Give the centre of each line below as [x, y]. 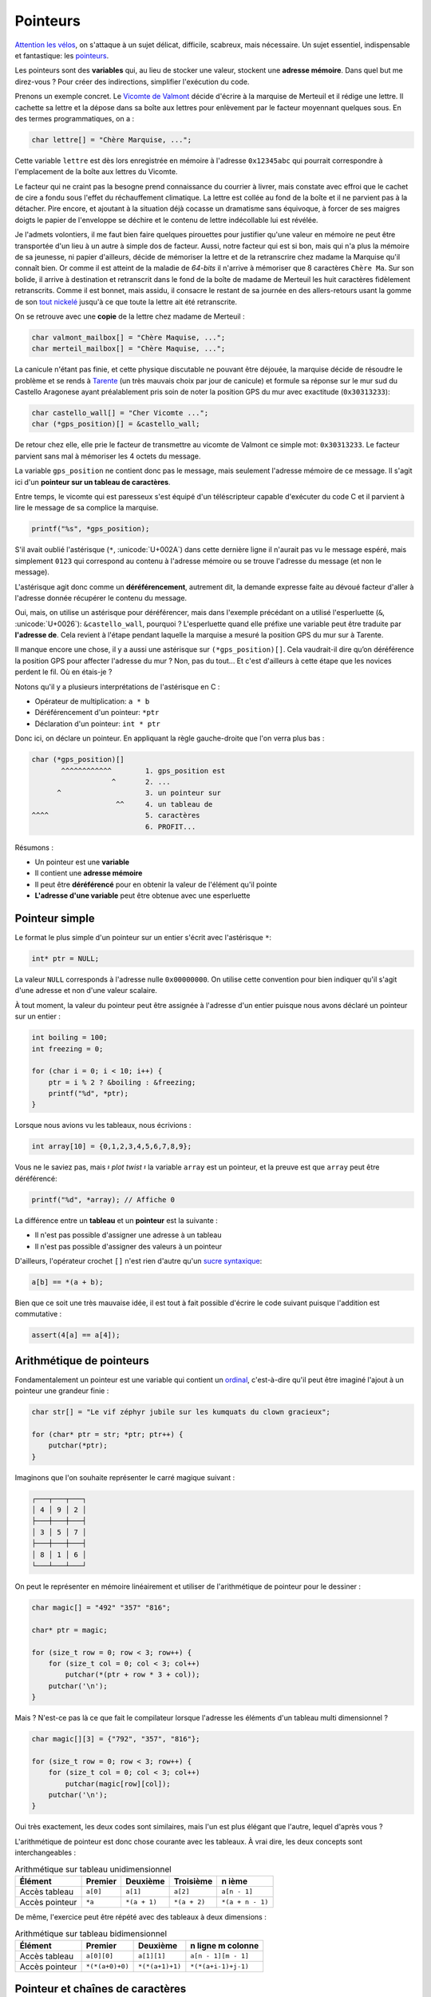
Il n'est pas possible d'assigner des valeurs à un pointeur [129, 1246]
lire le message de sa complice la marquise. [87, 508]
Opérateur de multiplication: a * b [92, 701]
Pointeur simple [55, 918]
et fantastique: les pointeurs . [62, 55]
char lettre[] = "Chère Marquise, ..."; [111, 139]
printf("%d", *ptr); [89, 1094]
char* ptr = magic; [69, 1630]
